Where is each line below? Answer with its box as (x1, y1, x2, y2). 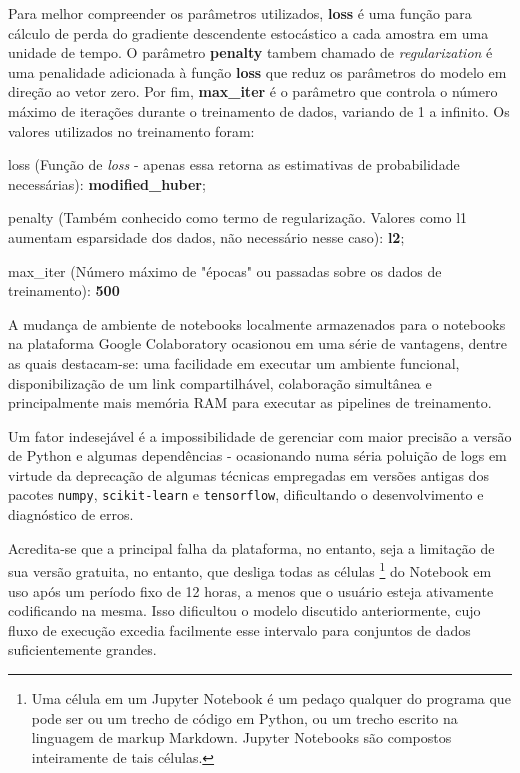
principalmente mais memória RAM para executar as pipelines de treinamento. (8, 392, 492, 413)
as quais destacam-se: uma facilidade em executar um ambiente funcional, (8, 352, 460, 373)
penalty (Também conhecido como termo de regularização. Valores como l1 (8, 207, 468, 228)
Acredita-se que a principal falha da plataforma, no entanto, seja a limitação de (8, 537, 495, 558)
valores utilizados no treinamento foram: (8, 120, 255, 141)
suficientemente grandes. (8, 639, 157, 660)
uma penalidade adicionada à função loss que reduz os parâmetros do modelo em (8, 61, 507, 82)
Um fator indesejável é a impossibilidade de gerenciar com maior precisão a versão (8, 425, 512, 446)
